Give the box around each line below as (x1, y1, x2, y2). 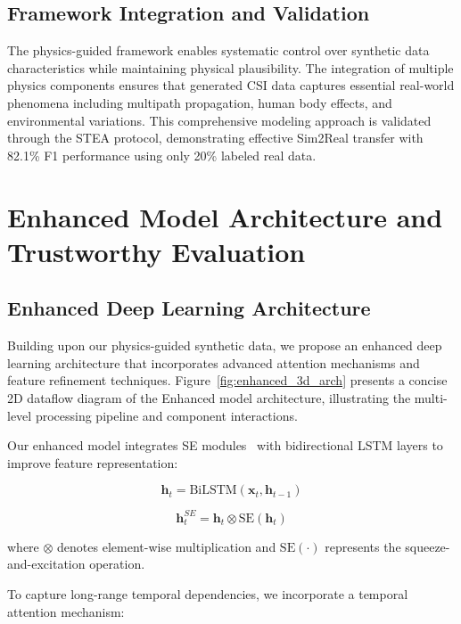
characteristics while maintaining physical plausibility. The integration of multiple (7, 58, 454, 77)
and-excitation (7, 554, 86, 573)
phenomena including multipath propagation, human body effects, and (7, 93, 392, 111)
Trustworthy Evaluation (7, 233, 306, 269)
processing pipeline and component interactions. (35, 406, 298, 424)
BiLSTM (189, 484, 237, 497)
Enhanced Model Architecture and (7, 198, 443, 234)
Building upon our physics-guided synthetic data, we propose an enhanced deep (7, 336, 442, 355)
